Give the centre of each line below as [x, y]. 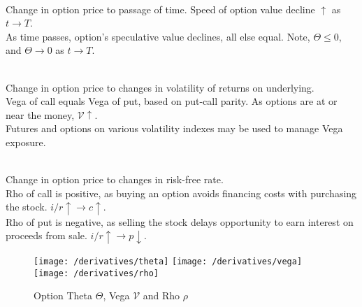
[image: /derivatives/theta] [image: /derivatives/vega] [168, 261]
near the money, [40, 114]
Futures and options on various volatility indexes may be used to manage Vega [174, 128]
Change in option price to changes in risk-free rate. [115, 179]
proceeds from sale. [46, 235]
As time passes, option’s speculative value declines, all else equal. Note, [158, 36]
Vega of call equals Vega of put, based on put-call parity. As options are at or [172, 101]
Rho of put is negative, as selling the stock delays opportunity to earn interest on [180, 221]
